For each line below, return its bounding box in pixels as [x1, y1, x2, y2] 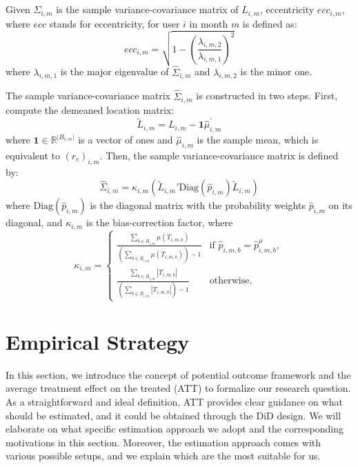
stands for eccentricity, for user [49, 16, 180, 30]
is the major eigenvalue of [60, 64, 169, 79]
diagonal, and [6, 215, 63, 230]
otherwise [209, 276, 250, 286]
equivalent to [6, 148, 60, 163]
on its [328, 198, 352, 212]
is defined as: [242, 16, 297, 30]
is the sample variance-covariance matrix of [56, 2, 239, 17]
